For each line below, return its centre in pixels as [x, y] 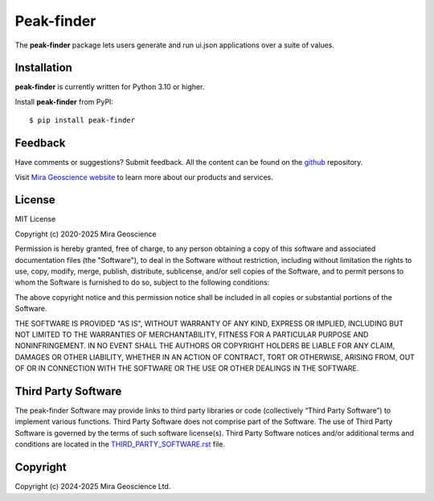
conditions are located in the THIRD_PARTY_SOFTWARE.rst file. [120, 444]
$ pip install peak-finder [82, 120]
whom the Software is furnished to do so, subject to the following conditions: [142, 282]
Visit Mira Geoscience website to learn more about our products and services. [144, 177]
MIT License [35, 219]
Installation [43, 68]
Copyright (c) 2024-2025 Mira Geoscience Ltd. [93, 487]
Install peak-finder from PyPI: [64, 101]
